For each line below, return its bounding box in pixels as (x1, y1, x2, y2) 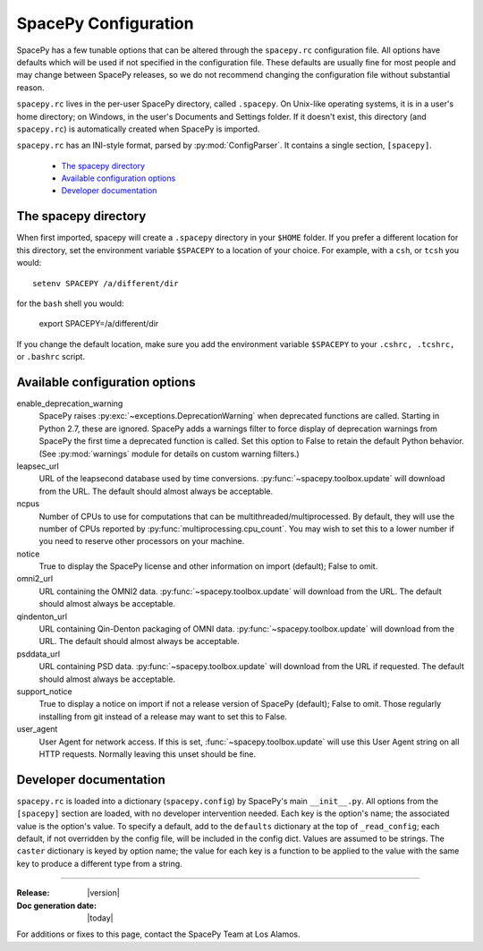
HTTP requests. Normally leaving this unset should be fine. (38, 748, 257, 760)
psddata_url (16, 649, 61, 659)
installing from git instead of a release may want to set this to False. (38, 711, 288, 722)
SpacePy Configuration (16, 13, 194, 33)
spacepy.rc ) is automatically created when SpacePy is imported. (16, 123, 260, 134)
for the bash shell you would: (16, 298, 124, 309)
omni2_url (16, 573, 54, 584)
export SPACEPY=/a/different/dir (38, 318, 159, 329)
